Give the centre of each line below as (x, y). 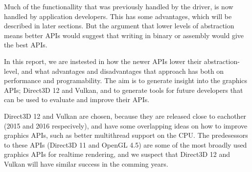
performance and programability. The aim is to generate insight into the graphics (126, 80)
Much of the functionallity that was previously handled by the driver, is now (119, 6)
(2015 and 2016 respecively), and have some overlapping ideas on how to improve (126, 125)
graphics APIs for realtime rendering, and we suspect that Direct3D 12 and (117, 154)
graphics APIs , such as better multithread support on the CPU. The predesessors (126, 135)
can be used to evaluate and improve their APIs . (77, 99)
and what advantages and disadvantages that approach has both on (123, 71)
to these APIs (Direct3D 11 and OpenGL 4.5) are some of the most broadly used (126, 144)
